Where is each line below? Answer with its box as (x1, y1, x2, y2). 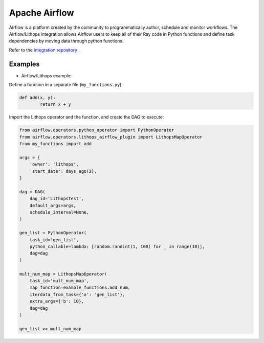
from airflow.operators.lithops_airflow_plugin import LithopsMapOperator (19, 134, 203, 139)
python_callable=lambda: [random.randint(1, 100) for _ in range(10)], (29, 244, 205, 249)
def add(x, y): (19, 95, 56, 100)
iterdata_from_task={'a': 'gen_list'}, (29, 292, 126, 297)
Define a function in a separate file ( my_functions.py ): (9, 82, 123, 88)
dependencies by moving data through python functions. (9, 38, 124, 44)
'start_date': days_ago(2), (29, 168, 97, 174)
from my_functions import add (19, 141, 92, 147)
